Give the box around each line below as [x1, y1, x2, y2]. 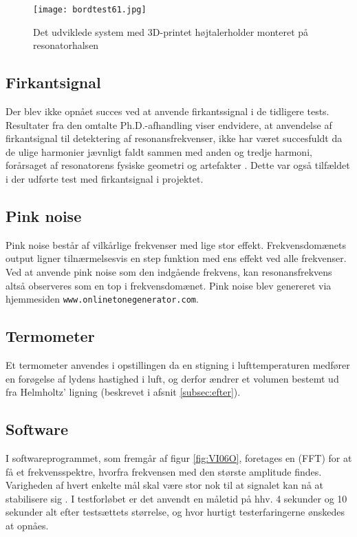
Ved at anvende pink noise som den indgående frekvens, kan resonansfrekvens [6, 265, 332, 278]
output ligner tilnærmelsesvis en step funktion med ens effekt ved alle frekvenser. [6, 251, 347, 265]
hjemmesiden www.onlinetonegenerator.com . [6, 292, 199, 306]
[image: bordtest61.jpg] [33, 5, 147, 14]
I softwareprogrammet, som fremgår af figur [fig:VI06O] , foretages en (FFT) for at [6, 451, 352, 465]
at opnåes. [6, 518, 49, 532]
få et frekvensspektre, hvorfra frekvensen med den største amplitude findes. [6, 464, 322, 478]
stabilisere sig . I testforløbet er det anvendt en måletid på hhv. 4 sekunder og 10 [6, 491, 347, 505]
